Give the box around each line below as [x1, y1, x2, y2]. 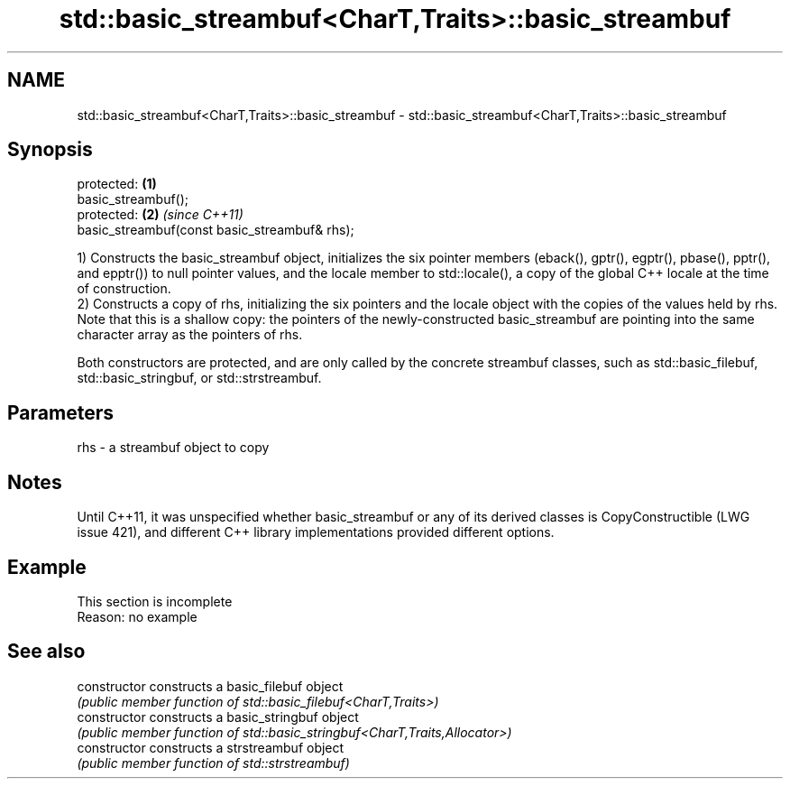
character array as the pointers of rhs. [77, 327, 303, 343]
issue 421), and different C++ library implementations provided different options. [77, 524, 555, 541]
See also [7, 640, 86, 663]
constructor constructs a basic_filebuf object [77, 678, 344, 694]
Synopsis [7, 138, 93, 162]
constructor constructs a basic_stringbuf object [77, 708, 359, 725]
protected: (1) [77, 176, 157, 192]
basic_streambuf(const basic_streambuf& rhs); [77, 222, 354, 238]
